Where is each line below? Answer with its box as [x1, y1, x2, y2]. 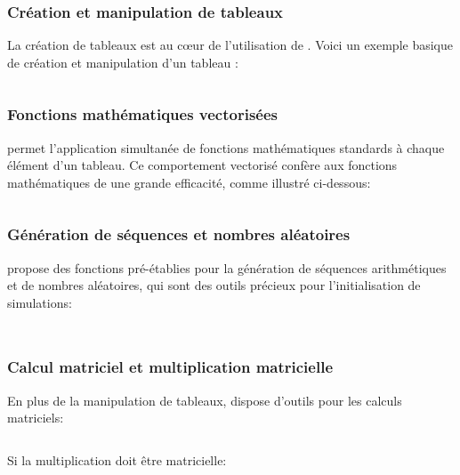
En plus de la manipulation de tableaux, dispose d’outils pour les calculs [7, 390, 402, 409]
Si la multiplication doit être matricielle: [7, 450, 227, 469]
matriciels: [7, 408, 64, 427]
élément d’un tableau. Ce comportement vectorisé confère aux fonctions [7, 156, 398, 174]
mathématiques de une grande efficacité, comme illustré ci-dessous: [7, 173, 371, 191]
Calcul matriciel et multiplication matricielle [7, 356, 334, 378]
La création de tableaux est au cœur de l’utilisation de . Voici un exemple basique [7, 36, 454, 54]
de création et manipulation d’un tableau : [7, 52, 238, 71]
